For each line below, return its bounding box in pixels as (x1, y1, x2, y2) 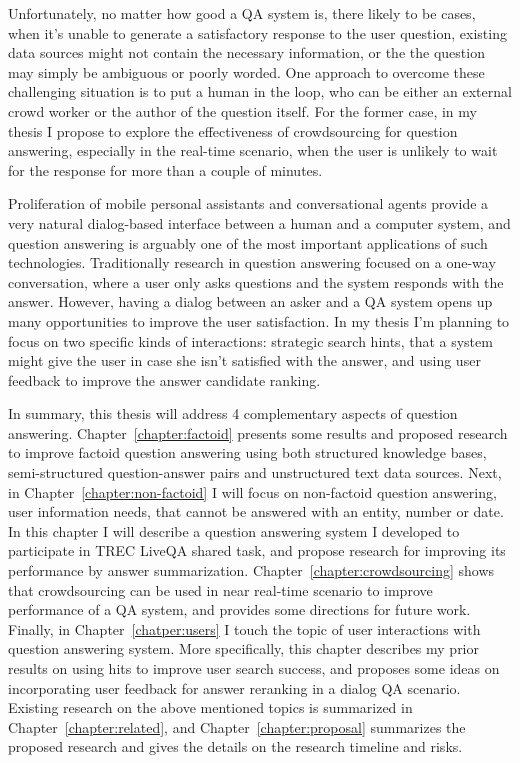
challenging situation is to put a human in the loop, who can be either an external (8, 81, 512, 102)
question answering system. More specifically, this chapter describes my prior (8, 638, 480, 659)
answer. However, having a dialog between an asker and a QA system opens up (8, 291, 493, 312)
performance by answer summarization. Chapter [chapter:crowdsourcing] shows (8, 560, 495, 581)
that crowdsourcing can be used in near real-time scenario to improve (8, 579, 433, 600)
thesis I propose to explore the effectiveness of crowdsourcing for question (8, 120, 458, 141)
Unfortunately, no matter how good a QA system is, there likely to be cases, (8, 3, 476, 23)
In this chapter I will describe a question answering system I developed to (8, 520, 460, 541)
